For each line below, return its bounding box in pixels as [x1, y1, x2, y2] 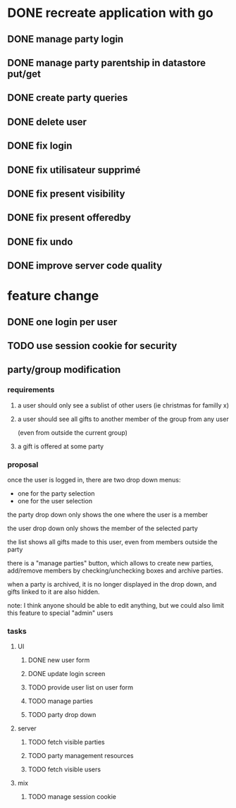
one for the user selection [17, 497, 93, 506]
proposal [7, 460, 39, 470]
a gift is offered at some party [17, 442, 104, 451]
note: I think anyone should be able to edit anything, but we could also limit [7, 601, 224, 610]
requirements [7, 385, 55, 395]
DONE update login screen [27, 670, 106, 678]
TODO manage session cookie [27, 792, 116, 801]
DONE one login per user [7, 316, 118, 328]
